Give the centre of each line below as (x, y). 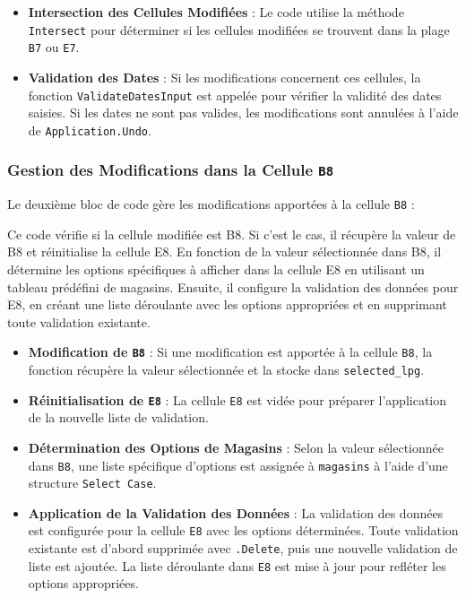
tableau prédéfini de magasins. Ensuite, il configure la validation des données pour (233, 286)
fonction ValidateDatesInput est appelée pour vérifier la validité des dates (235, 95)
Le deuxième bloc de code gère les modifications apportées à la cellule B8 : (211, 204)
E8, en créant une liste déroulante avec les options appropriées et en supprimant (227, 304)
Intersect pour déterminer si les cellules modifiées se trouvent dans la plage (239, 29)
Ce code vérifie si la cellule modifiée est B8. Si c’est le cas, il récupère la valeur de (232, 234)
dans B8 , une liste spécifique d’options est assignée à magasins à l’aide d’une (238, 465)
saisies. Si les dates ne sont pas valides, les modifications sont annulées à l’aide (243, 113)
